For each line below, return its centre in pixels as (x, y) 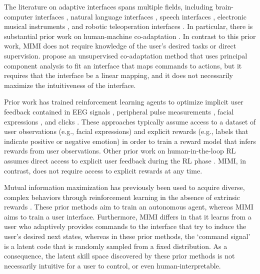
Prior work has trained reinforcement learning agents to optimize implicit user (124, 102)
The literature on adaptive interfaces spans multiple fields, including (108, 6)
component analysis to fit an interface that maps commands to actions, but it (123, 65)
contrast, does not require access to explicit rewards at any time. (103, 170)
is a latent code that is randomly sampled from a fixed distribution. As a (116, 246)
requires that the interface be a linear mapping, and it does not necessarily (118, 75)
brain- (224, 6)
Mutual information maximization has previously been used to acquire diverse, (124, 187)
